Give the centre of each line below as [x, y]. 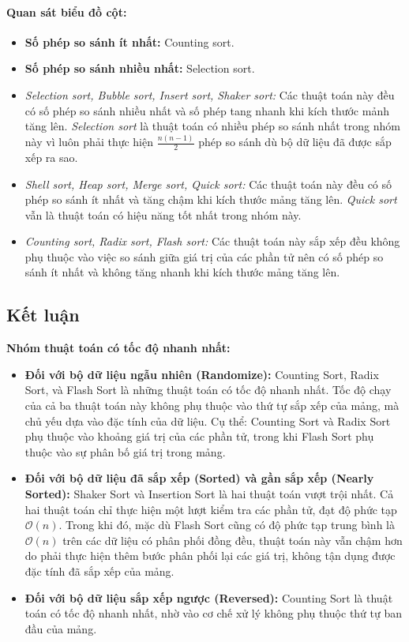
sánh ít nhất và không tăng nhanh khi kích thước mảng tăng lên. [182, 272]
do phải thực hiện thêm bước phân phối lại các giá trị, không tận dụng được [210, 556]
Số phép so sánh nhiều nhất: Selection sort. [140, 68]
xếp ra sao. [51, 157]
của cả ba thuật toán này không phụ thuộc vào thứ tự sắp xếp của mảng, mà [212, 405]
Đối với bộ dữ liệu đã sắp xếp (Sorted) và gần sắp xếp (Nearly [199, 478]
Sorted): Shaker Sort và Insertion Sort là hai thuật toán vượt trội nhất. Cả [209, 494]
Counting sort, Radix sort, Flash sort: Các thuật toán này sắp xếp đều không [212, 241]
